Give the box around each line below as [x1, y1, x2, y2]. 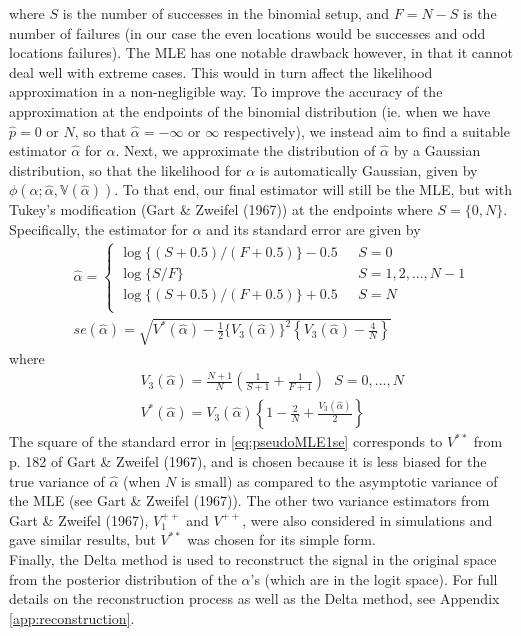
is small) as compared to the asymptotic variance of [180, 470, 498, 491]
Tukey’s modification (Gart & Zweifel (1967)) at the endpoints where [9, 199, 433, 220]
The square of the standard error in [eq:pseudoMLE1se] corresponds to [9, 431, 443, 452]
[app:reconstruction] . [9, 607, 135, 628]
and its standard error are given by [206, 218, 421, 239]
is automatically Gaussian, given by [259, 159, 478, 180]
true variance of [9, 470, 105, 491]
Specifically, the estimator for [9, 218, 189, 239]
